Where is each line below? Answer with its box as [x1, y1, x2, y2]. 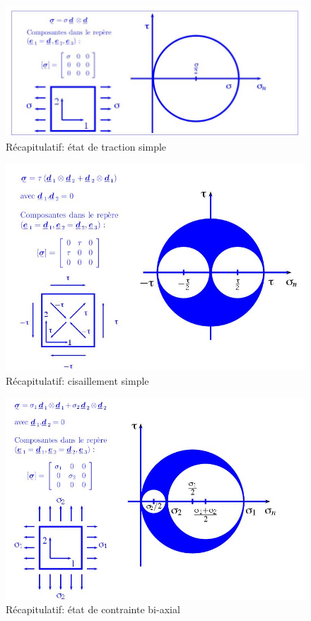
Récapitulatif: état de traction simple [6, 139, 167, 153]
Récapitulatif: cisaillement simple [6, 373, 149, 388]
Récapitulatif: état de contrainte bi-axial [6, 602, 180, 617]
